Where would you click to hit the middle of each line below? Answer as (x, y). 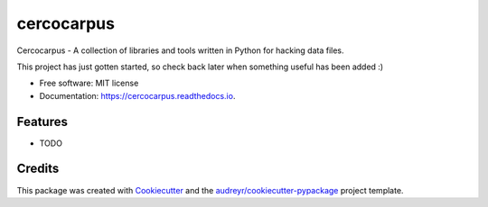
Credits (38, 169)
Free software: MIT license (89, 83)
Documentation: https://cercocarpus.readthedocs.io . (137, 95)
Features (42, 121)
